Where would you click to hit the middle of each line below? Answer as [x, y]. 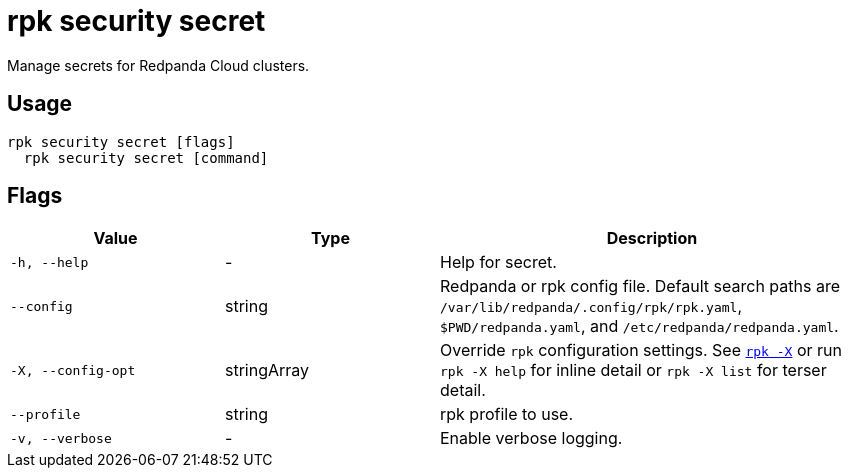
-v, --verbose [61, 438]
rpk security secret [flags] [121, 141]
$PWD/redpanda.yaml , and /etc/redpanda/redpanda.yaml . [639, 326]
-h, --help [49, 262]
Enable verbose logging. [531, 438]
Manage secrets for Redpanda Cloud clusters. [158, 65]
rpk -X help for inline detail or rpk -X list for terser [633, 370]
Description [652, 238]
